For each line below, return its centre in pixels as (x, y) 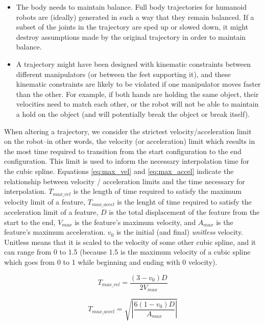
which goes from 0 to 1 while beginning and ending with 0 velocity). (111, 261)
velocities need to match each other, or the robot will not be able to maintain (137, 104)
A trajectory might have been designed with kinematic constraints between (134, 64)
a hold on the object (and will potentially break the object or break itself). (133, 114)
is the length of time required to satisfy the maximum (158, 191)
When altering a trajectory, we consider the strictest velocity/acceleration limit (128, 131)
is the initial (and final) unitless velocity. (180, 232)
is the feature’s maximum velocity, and (135, 222)
